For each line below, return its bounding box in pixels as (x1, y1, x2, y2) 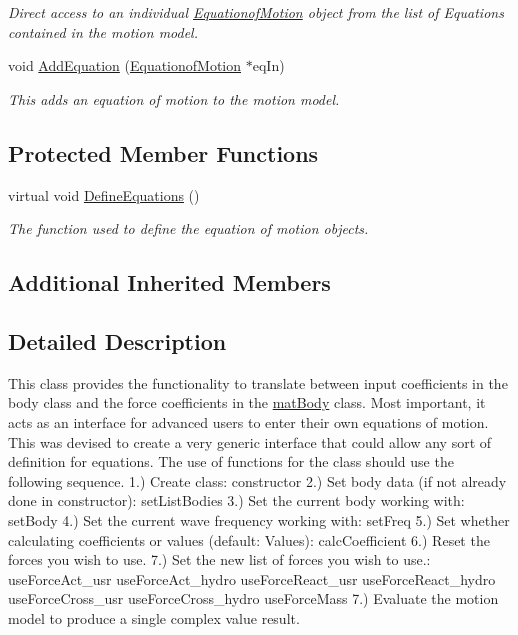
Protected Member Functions (8, 137, 319, 168)
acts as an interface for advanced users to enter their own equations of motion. (8, 411, 489, 432)
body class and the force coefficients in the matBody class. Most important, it (8, 392, 486, 413)
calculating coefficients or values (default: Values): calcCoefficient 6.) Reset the (8, 529, 490, 550)
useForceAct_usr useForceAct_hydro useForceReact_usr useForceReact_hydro (8, 568, 496, 589)
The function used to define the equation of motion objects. (8, 218, 369, 239)
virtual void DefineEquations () (8, 184, 200, 205)
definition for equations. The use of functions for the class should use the (8, 451, 454, 472)
